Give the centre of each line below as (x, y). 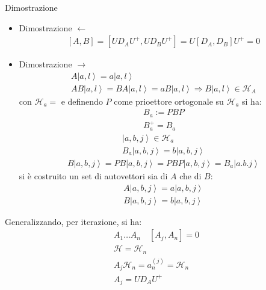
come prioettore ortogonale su (169, 101)
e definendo (82, 101)
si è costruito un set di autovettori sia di (93, 176)
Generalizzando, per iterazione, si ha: (73, 221)
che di (190, 176)
